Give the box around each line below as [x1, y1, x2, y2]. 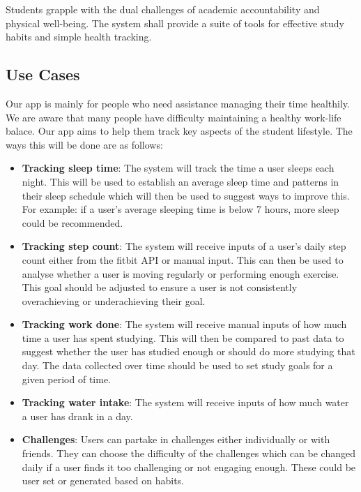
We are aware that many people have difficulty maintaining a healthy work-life [6, 110, 341, 124]
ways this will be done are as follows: [6, 137, 163, 151]
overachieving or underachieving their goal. [22, 293, 206, 308]
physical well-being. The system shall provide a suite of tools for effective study [6, 15, 344, 30]
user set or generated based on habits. [22, 473, 184, 488]
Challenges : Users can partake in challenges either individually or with [22, 432, 330, 447]
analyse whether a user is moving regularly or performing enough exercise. [22, 266, 339, 281]
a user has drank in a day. [22, 408, 133, 423]
